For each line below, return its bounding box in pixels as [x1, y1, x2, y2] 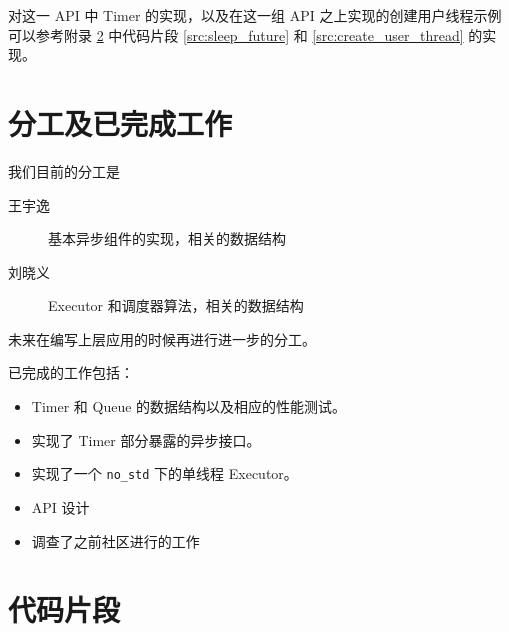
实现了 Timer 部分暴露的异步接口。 [31, 429, 261, 450]
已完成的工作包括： [8, 362, 134, 383]
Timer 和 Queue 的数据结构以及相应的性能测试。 [31, 396, 347, 417]
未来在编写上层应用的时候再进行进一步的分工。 [8, 328, 316, 349]
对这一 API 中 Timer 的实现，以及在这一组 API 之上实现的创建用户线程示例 [8, 5, 502, 25]
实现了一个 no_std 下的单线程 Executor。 [31, 463, 298, 484]
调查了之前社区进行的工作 [31, 530, 200, 551]
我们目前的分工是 [8, 160, 120, 181]
